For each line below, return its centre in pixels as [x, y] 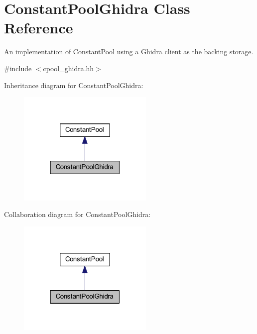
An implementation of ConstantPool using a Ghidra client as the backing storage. [129, 52]
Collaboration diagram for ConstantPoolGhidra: [77, 214]
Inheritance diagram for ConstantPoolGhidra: [74, 85]
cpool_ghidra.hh [68, 68]
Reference [39, 28]
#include [18, 68]
